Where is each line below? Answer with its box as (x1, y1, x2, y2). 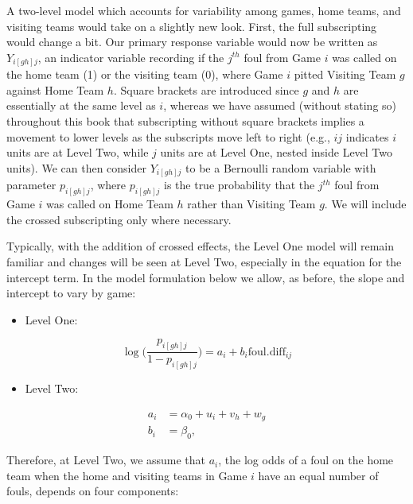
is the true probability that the (164, 176, 315, 193)
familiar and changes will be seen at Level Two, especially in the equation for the (6, 254, 402, 270)
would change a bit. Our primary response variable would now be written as (6, 33, 378, 50)
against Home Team (6, 81, 104, 98)
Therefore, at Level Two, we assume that (6, 452, 206, 468)
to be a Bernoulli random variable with (185, 159, 376, 176)
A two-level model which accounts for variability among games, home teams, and (6, 2, 401, 18)
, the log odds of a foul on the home (218, 452, 394, 468)
